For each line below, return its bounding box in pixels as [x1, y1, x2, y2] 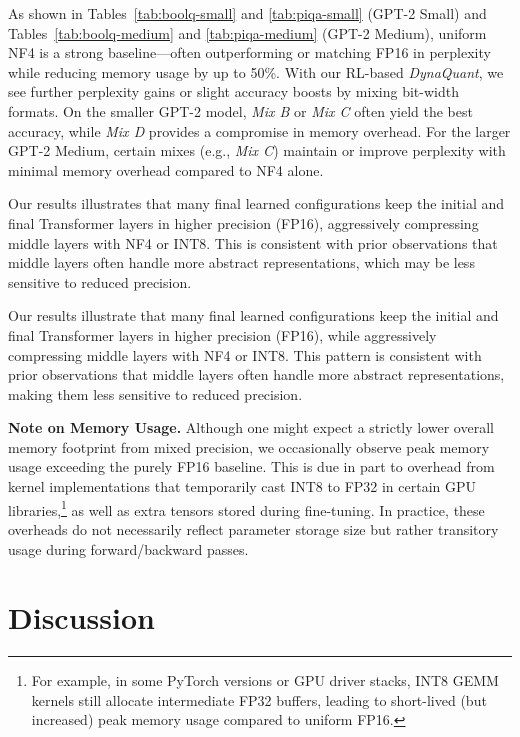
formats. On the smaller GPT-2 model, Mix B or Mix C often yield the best [8, 100, 473, 121]
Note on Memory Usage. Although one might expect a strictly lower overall [8, 417, 494, 438]
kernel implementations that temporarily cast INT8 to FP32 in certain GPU [8, 476, 477, 497]
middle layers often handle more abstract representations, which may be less [8, 252, 475, 273]
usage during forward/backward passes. [8, 538, 249, 559]
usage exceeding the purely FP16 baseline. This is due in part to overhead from [8, 456, 495, 477]
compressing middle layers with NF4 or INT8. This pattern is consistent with [8, 344, 482, 365]
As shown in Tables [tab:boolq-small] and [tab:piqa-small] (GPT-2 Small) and [8, 3, 487, 23]
